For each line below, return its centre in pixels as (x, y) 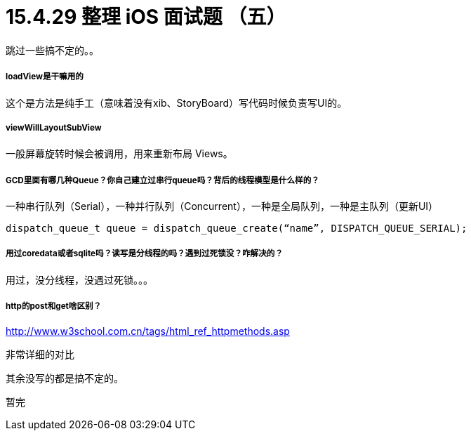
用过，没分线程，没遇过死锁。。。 (79, 279)
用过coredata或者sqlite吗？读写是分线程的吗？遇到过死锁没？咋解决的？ (145, 254)
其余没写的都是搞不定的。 (65, 378)
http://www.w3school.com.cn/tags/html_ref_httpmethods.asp (148, 331)
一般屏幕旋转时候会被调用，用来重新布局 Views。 (119, 154)
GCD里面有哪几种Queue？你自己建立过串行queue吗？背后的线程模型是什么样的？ (162, 180)
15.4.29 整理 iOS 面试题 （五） (146, 17)
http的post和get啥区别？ (54, 306)
